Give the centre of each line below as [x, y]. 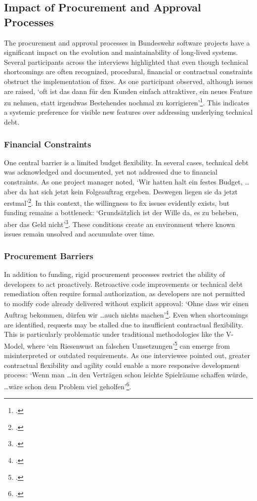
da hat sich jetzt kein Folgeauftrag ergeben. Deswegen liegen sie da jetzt [128, 191]
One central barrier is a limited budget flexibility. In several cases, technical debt [126, 162]
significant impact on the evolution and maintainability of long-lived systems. [121, 52]
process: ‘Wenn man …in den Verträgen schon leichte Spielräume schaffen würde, [126, 375]
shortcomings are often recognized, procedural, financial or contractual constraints [128, 71]
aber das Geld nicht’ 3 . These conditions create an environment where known [120, 223]
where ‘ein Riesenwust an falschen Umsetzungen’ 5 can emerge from [128, 345]
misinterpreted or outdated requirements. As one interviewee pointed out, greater [127, 355]
